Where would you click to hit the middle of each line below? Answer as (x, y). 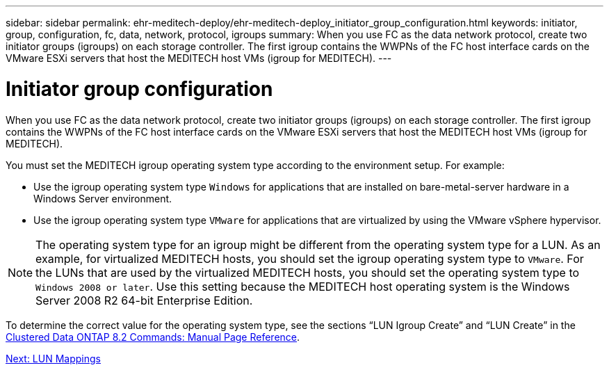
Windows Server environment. (103, 198)
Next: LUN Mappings (53, 358)
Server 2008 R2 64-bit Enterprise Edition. (144, 300)
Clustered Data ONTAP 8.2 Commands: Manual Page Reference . (153, 337)
